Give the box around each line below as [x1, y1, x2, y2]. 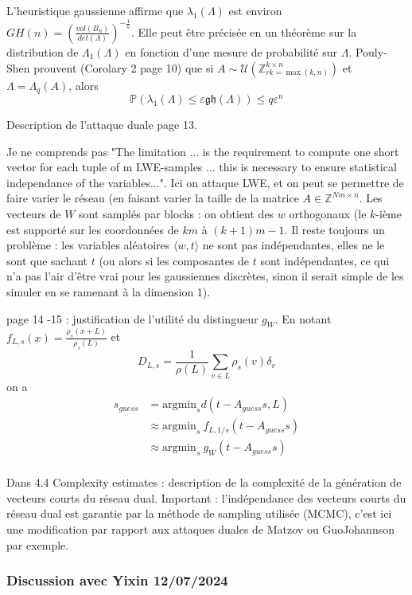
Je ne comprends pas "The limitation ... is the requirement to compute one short [6, 143, 399, 159]
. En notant [274, 310, 332, 327]
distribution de [6, 43, 79, 60]
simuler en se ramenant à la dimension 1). [6, 283, 211, 299]
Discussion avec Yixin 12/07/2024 [6, 570, 228, 590]
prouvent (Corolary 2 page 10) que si [33, 59, 214, 76]
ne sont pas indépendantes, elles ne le [202, 237, 385, 253]
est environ [228, 2, 282, 18]
